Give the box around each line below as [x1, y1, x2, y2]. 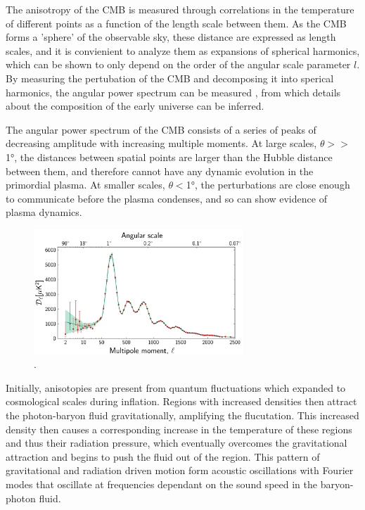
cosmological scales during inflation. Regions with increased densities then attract [6, 394, 357, 409]
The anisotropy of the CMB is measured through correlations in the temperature [6, 2, 354, 16]
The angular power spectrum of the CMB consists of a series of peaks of [6, 122, 316, 136]
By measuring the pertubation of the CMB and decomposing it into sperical [6, 70, 334, 85]
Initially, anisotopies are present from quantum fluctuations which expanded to [6, 380, 346, 395]
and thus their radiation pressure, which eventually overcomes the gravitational [6, 435, 347, 450]
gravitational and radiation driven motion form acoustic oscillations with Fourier [6, 463, 354, 478]
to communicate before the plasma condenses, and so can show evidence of [6, 191, 327, 205]
